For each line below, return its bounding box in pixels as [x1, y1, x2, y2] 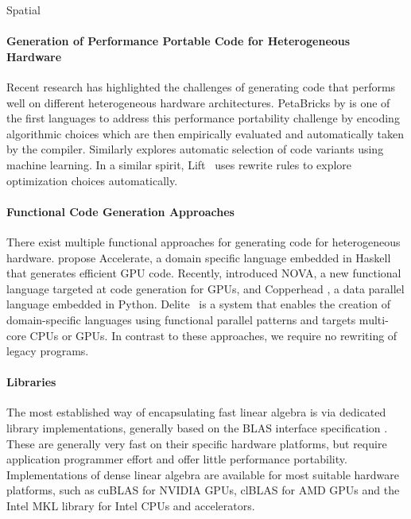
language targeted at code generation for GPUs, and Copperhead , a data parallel [6, 280, 405, 296]
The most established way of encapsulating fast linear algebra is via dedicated [6, 404, 386, 420]
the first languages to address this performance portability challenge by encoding [6, 110, 400, 126]
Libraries [6, 374, 56, 390]
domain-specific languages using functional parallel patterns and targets [6, 311, 356, 327]
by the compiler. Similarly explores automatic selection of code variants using [6, 141, 384, 157]
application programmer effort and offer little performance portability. [6, 451, 347, 467]
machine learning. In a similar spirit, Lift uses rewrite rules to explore [6, 156, 352, 172]
